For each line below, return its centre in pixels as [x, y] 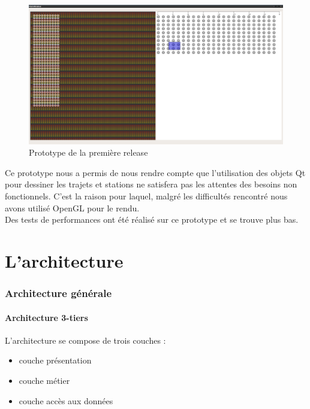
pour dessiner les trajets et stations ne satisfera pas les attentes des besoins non [151, 184]
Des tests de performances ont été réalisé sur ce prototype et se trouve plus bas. [152, 219]
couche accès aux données [66, 400]
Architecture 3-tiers [46, 317]
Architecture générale [58, 293]
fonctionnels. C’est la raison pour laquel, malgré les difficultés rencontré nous [146, 196]
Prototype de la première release [88, 152]
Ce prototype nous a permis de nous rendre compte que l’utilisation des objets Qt [155, 172]
